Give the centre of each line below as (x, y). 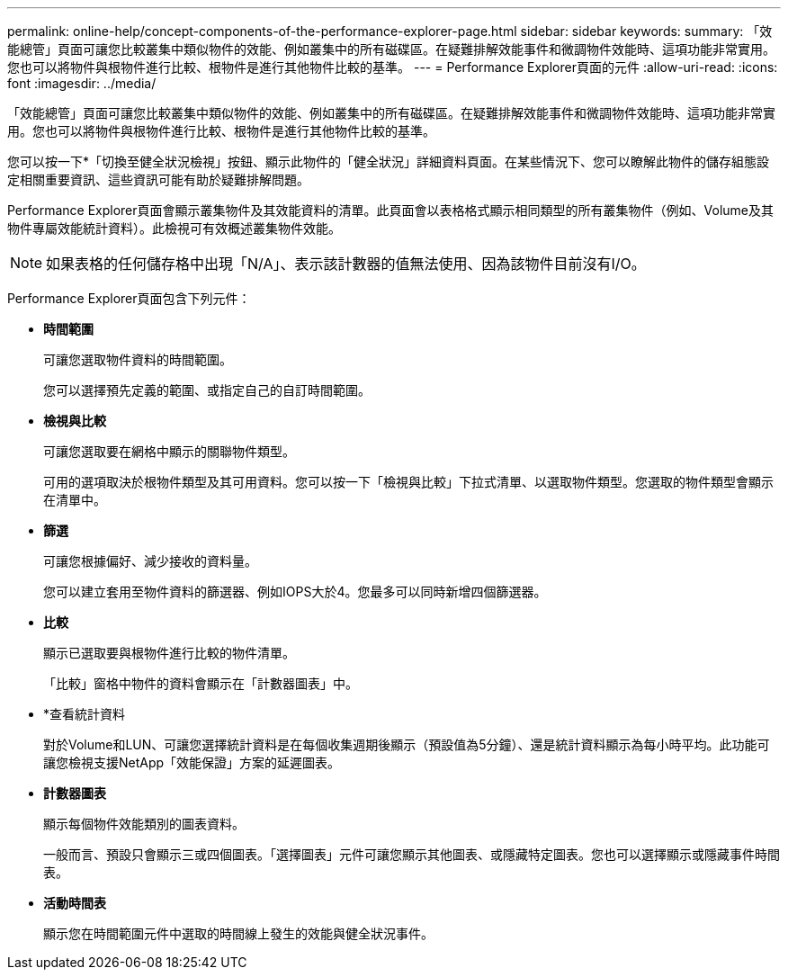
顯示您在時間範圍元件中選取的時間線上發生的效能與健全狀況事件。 (238, 933)
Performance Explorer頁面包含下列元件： (129, 298)
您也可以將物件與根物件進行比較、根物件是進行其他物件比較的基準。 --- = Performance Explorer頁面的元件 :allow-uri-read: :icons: (393, 67)
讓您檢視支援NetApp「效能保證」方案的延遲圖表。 (192, 762)
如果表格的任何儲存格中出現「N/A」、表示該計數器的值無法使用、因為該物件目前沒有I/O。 (346, 264)
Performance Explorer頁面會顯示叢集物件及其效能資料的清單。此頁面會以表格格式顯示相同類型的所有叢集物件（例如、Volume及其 (390, 210)
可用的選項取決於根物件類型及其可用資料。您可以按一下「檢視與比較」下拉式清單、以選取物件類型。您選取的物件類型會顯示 (408, 482)
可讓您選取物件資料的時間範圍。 (138, 359)
